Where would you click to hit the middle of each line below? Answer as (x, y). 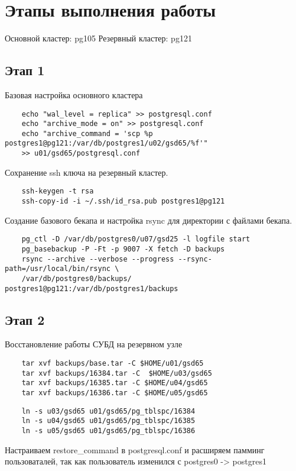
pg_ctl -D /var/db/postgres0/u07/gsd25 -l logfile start (136, 239)
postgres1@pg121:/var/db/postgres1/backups (92, 288)
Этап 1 (25, 70)
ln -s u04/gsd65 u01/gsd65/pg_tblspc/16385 (108, 421)
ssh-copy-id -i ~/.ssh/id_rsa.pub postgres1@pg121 (123, 201)
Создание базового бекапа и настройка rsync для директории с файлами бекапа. (149, 220)
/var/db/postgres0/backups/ (77, 278)
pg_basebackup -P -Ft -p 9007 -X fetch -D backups (123, 249)
